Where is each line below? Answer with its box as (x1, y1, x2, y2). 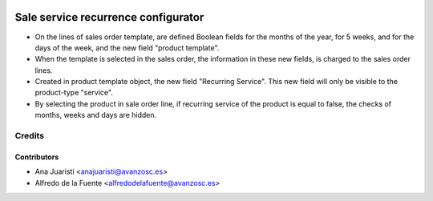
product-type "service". (34, 88, 114, 98)
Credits (14, 131, 44, 142)
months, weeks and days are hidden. (34, 111, 157, 120)
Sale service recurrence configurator (14, 10, 204, 24)
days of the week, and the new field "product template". (34, 42, 220, 52)
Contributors (14, 152, 59, 162)
